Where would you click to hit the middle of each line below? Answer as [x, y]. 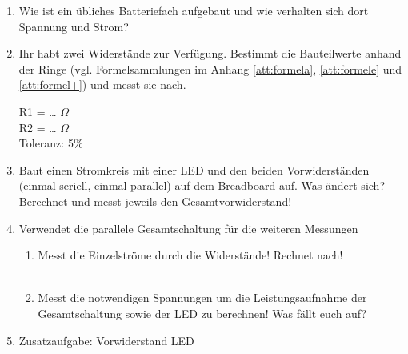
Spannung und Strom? [74, 26]
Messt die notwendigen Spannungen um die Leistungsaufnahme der [202, 298]
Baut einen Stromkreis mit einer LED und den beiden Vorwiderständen [194, 169]
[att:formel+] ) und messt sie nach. [102, 84]
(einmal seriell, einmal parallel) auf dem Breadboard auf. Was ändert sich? [202, 185]
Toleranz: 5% [51, 143]
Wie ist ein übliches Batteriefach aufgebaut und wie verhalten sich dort [194, 10]
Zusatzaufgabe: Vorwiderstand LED [106, 340]
